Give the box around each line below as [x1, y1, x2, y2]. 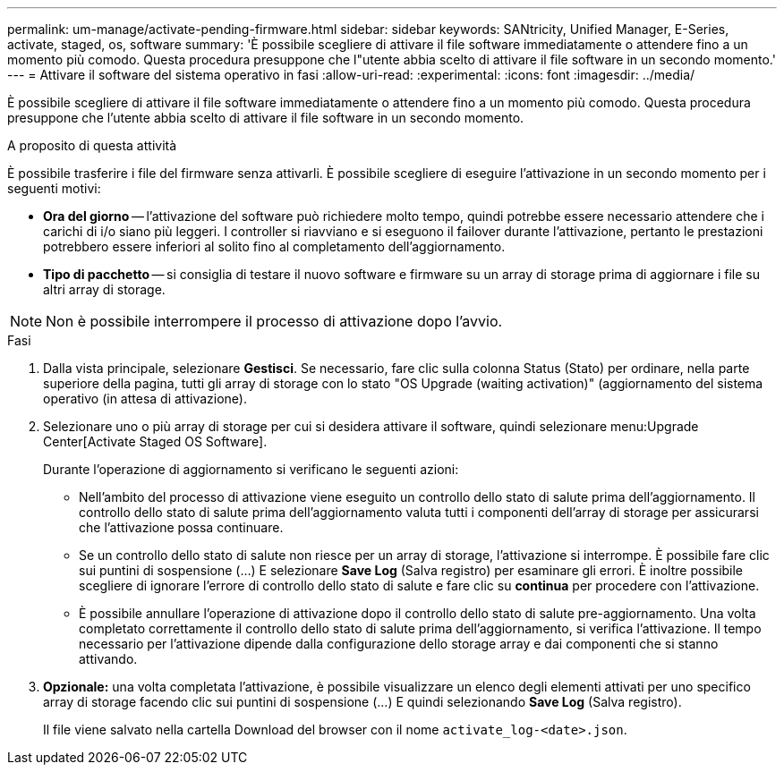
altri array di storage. [43, 282, 166, 297]
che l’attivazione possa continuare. [79, 520, 284, 535]
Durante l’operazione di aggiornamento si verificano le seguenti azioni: [43, 462, 459, 477]
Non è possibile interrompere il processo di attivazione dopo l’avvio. [46, 312, 503, 330]
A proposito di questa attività [7, 138, 177, 153]
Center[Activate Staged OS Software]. [43, 434, 268, 449]
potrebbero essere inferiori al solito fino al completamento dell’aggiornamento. [43, 239, 506, 254]
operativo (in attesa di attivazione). [43, 391, 248, 406]
